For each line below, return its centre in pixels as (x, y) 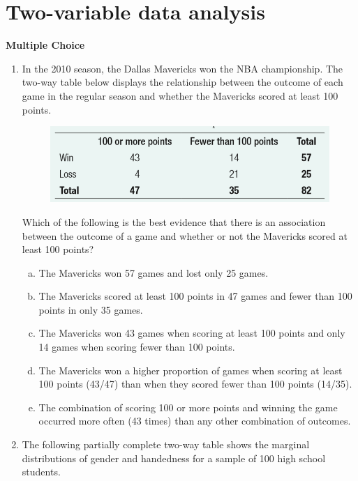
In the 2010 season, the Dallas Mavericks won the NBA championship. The (182, 68)
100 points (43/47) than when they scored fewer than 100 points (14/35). (195, 384)
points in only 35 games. (91, 309)
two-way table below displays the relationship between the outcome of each (182, 82)
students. (41, 472)
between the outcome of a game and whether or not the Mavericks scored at (185, 235)
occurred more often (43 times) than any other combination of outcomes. (195, 421)
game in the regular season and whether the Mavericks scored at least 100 (180, 95)
